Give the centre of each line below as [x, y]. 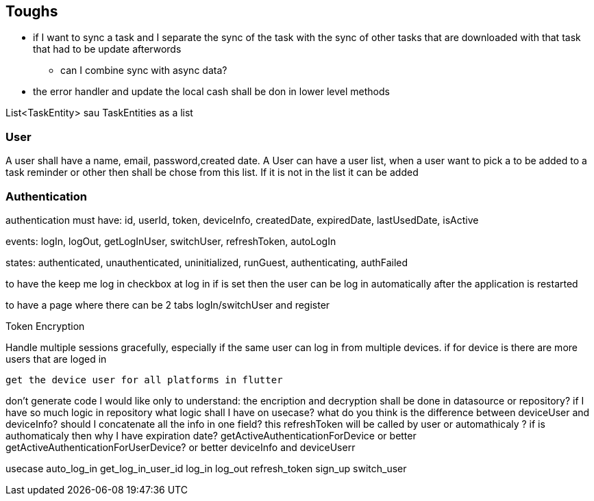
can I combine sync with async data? [144, 70]
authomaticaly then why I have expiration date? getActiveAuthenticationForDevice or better [211, 435]
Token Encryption [45, 326]
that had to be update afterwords [107, 49]
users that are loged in [56, 359]
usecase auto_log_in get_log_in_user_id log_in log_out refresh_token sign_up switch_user [206, 468]
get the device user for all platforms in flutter [144, 380]
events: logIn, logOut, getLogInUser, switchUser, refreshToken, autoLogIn [171, 241]
